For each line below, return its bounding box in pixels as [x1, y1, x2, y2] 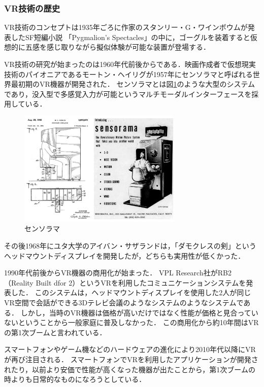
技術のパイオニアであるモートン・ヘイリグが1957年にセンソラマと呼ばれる [4, 68, 253, 79]
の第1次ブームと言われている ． [4, 327, 107, 337]
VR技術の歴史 [4, 2, 60, 14]
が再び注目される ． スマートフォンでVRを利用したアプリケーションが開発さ [4, 354, 258, 364]
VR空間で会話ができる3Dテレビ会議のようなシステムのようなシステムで [4, 297, 244, 307]
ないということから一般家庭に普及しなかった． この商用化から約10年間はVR [4, 317, 259, 328]
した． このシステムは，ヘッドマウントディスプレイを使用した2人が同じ [11, 287, 251, 298]
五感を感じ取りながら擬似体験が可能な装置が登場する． [25, 42, 210, 52]
